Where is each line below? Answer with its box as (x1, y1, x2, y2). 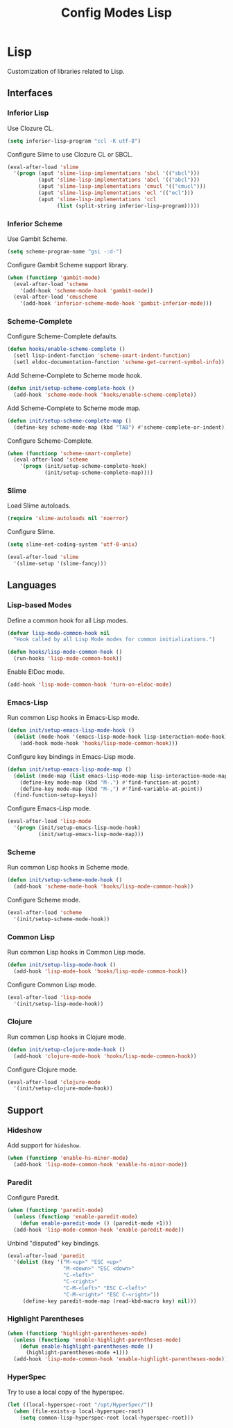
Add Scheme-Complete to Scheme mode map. (7, 404, 141, 412)
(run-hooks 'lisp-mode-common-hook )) (13, 655, 123, 662)
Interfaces (7, 87, 53, 99)
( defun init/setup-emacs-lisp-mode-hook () (7, 727, 135, 734)
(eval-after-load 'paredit (7, 1252, 85, 1260)
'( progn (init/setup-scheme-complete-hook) (19, 463, 148, 470)
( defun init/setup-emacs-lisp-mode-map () (7, 766, 132, 773)
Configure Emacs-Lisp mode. (7, 804, 92, 813)
